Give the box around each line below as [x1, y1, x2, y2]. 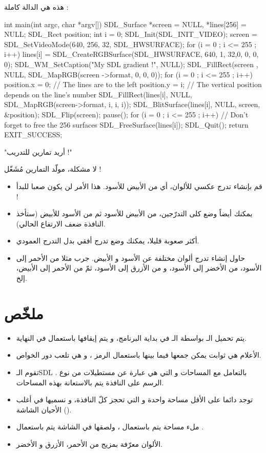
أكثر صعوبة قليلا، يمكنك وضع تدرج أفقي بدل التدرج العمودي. [16, 235, 199, 246]
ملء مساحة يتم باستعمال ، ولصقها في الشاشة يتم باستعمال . [16, 421, 204, 432]
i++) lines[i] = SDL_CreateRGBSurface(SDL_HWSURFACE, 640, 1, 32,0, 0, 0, [4, 49, 259, 59]
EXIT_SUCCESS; [4, 129, 63, 140]
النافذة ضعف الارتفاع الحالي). [16, 218, 106, 229]
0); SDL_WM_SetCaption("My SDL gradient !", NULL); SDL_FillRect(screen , [4, 58, 258, 69]
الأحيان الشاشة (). [16, 404, 72, 415]
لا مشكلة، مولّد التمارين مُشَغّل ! [4, 163, 101, 174]
